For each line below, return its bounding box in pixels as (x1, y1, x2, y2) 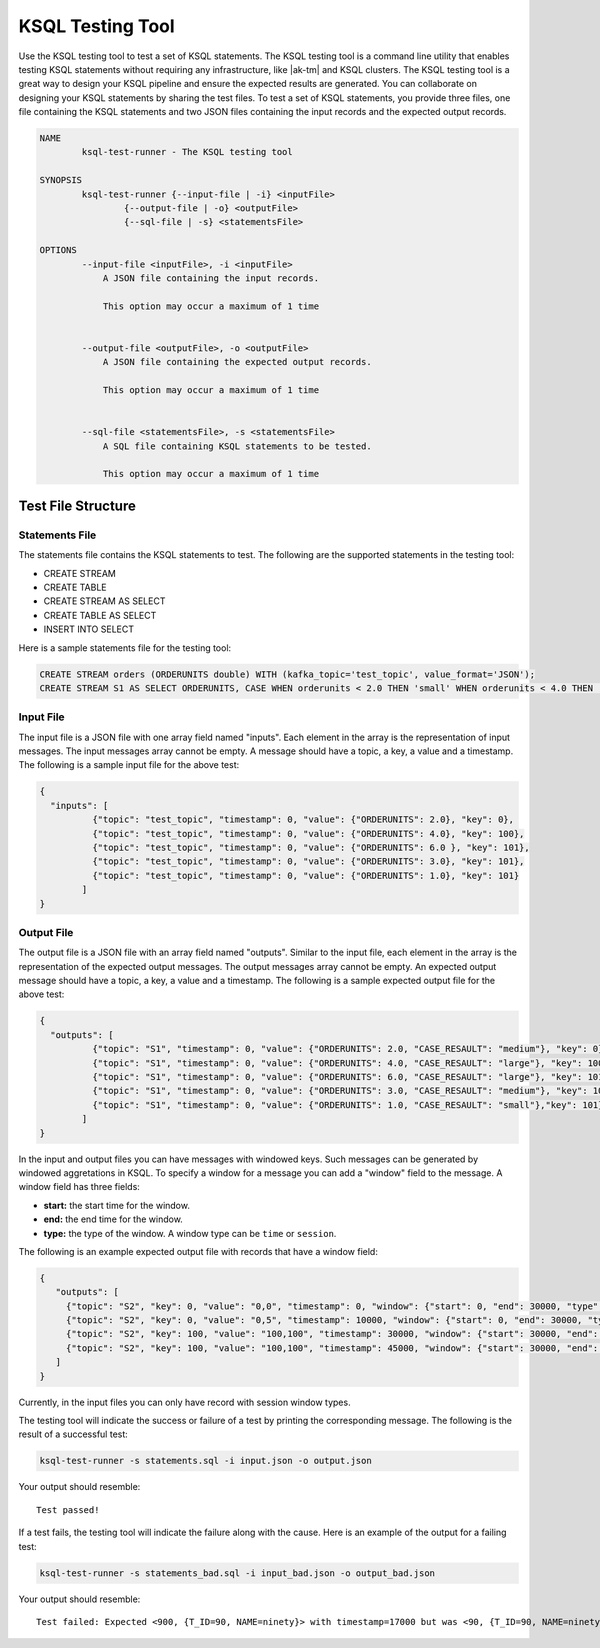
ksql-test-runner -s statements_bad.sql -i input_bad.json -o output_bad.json (39, 1567, 435, 1579)
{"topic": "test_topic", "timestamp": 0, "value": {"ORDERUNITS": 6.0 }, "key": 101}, (91, 842, 530, 853)
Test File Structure (18, 497, 137, 514)
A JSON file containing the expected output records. (102, 356, 372, 368)
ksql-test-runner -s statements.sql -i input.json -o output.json (39, 1455, 372, 1467)
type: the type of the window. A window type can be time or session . (43, 1227, 337, 1239)
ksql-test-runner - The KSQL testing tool (81, 146, 294, 158)
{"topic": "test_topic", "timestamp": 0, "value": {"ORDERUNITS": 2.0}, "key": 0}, (91, 814, 515, 825)
